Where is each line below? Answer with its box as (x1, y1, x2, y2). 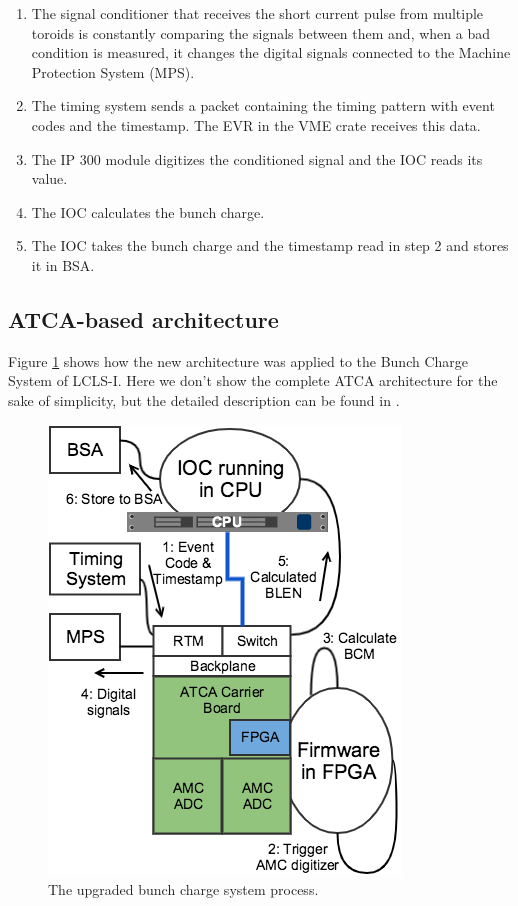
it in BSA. (31, 254, 95, 275)
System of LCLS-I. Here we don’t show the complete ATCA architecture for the (8, 370, 498, 391)
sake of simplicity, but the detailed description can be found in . (8, 389, 400, 410)
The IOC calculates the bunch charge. (31, 201, 265, 222)
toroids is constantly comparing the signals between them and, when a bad (31, 22, 490, 43)
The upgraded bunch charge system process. (48, 879, 319, 900)
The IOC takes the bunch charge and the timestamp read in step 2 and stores (31, 235, 509, 256)
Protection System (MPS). (31, 61, 195, 82)
